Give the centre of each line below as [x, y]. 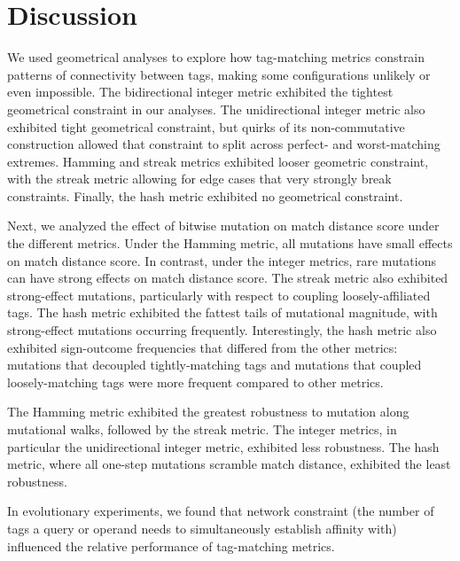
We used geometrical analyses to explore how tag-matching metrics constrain [216, 57]
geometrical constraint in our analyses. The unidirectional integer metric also [216, 109]
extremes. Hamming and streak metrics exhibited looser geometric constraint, [218, 161]
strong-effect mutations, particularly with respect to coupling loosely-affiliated [219, 295]
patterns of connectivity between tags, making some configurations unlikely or [219, 74]
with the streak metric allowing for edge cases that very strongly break [199, 179]
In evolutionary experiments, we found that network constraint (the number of [221, 511]
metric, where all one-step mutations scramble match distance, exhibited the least [229, 464]
